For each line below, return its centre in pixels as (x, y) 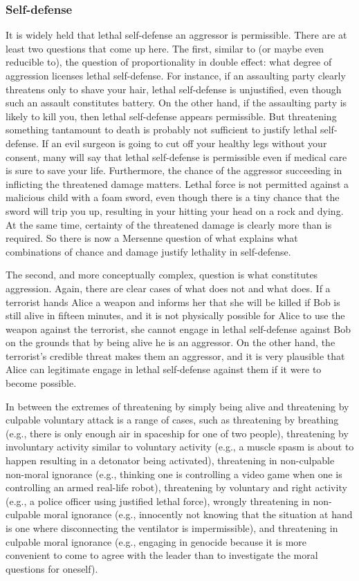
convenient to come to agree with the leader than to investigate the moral (162, 555)
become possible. (41, 383)
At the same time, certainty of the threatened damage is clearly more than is (169, 224)
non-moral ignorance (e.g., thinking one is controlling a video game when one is (174, 474)
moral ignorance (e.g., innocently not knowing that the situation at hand (198, 514)
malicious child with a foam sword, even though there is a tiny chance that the (173, 197)
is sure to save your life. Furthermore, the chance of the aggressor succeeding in (174, 170)
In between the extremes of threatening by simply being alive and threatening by (177, 406)
